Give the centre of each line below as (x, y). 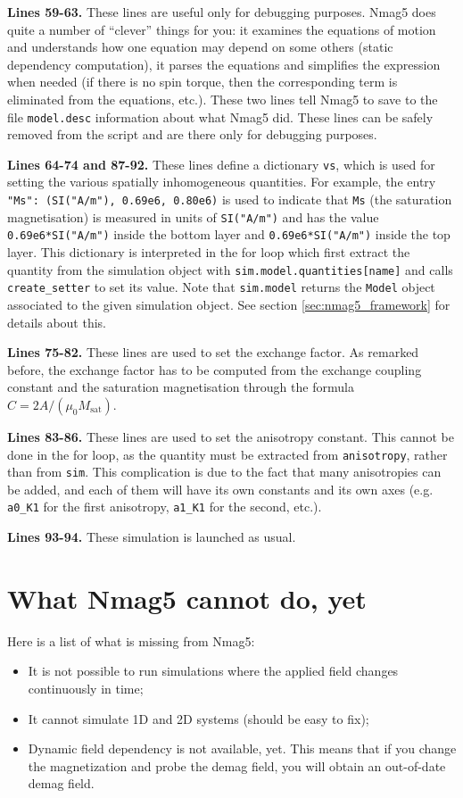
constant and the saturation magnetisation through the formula (181, 387)
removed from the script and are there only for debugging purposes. (192, 134)
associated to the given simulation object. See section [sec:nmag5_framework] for (229, 304)
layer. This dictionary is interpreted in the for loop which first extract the (209, 252)
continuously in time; (86, 688)
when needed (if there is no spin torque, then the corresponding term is (203, 82)
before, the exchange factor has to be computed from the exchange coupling (215, 369)
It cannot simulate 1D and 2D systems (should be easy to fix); (198, 718)
